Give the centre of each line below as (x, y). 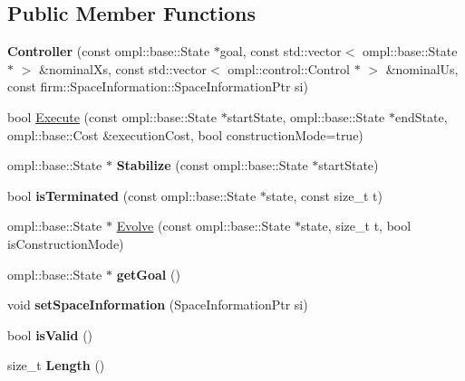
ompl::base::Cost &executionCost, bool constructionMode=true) (185, 134)
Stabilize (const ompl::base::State (212, 165)
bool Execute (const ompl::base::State (112, 116)
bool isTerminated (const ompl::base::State (132, 195)
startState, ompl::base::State (306, 116)
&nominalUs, (422, 68)
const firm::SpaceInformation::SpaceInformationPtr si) (158, 86)
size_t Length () (56, 365)
